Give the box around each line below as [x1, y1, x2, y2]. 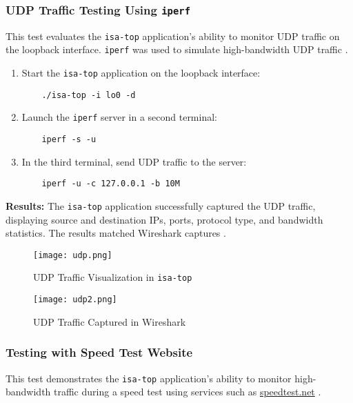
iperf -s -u [41, 135, 97, 145]
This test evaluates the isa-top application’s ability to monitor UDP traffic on [6, 28, 340, 43]
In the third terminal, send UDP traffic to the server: [21, 154, 247, 168]
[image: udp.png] [33, 250, 112, 260]
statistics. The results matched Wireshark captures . [6, 226, 226, 240]
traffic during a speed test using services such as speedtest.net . [54, 384, 321, 399]
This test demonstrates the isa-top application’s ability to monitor [6, 371, 292, 385]
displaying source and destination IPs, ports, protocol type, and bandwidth [6, 212, 323, 226]
